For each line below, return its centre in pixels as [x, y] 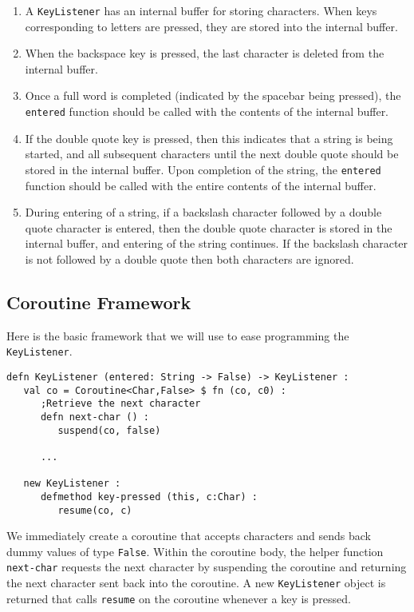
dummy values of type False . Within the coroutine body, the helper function [195, 551]
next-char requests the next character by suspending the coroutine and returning [207, 567]
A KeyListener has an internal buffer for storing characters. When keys [201, 10]
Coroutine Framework [99, 302]
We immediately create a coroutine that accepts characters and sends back [189, 536]
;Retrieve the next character [120, 404]
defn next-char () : [95, 417]
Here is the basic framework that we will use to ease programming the [178, 335]
